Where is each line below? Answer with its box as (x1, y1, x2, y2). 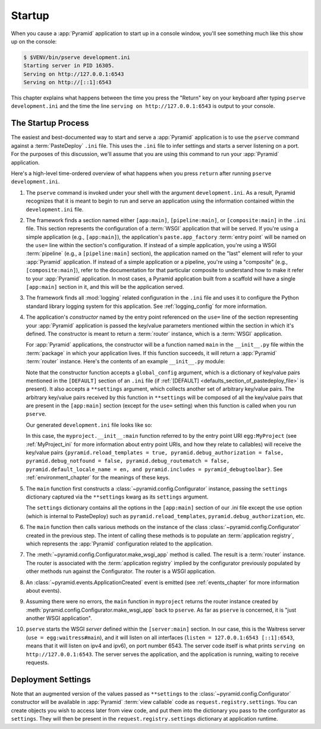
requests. (26, 659, 49, 666)
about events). (26, 587, 62, 594)
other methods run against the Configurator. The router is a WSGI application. (26, 568, 216, 575)
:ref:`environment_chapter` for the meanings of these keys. (26, 474, 171, 481)
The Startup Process (11, 118, 89, 128)
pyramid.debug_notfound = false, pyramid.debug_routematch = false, (26, 457, 230, 465)
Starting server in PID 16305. (23, 63, 115, 69)
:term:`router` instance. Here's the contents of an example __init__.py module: (26, 358, 225, 365)
